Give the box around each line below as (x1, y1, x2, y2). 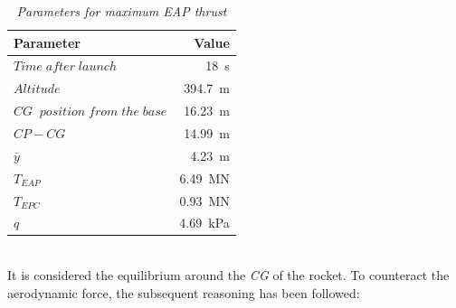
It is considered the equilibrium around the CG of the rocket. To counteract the (7, 266, 450, 285)
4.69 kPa (179, 213, 230, 232)
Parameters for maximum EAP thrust (16, 2, 227, 20)
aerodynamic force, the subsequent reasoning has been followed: (7, 283, 360, 302)
